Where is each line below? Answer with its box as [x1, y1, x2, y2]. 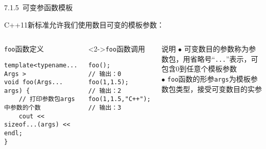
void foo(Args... [4, 79, 63, 86]
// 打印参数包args [18, 95, 75, 103]
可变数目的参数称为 [184, 43, 249, 54]
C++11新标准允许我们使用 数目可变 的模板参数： [4, 19, 164, 30]
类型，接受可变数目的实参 [175, 83, 262, 94]
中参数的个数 [4, 104, 41, 112]
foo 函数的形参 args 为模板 [167, 73, 251, 84]
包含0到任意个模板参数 [161, 63, 237, 74]
